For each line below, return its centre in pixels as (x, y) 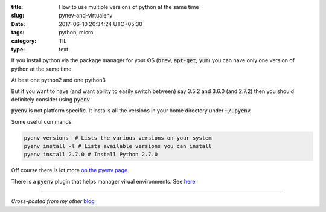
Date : (18, 24)
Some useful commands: (42, 121)
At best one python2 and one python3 (58, 80)
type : (18, 49)
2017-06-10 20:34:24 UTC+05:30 (101, 24)
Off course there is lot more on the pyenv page (69, 170)
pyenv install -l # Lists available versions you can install (118, 146)
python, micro (76, 33)
